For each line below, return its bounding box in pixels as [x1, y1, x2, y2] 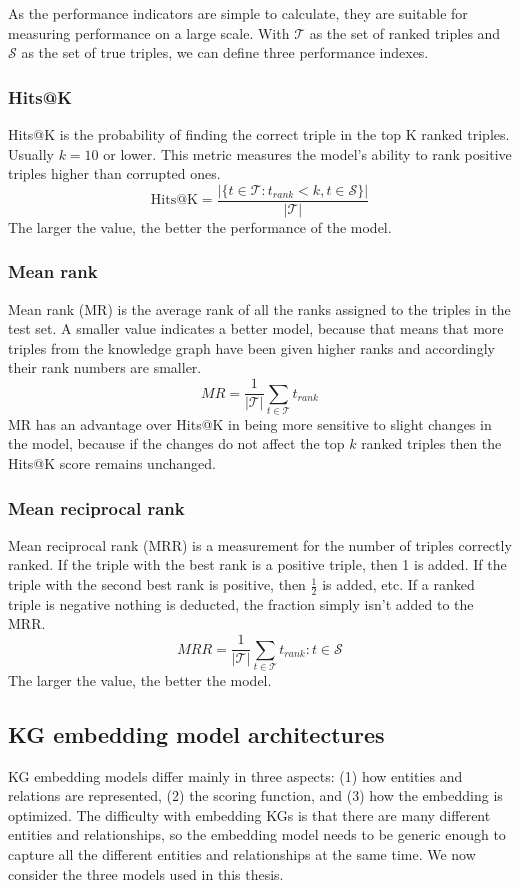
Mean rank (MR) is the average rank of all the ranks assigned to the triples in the [8, 298, 511, 319]
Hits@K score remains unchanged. [8, 453, 216, 474]
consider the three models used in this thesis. [8, 863, 284, 884]
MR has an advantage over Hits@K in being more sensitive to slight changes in [8, 413, 492, 434]
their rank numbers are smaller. [8, 357, 202, 378]
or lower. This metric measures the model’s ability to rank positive [103, 143, 512, 164]
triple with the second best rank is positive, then [8, 574, 306, 595]
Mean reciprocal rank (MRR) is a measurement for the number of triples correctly [8, 534, 512, 555]
